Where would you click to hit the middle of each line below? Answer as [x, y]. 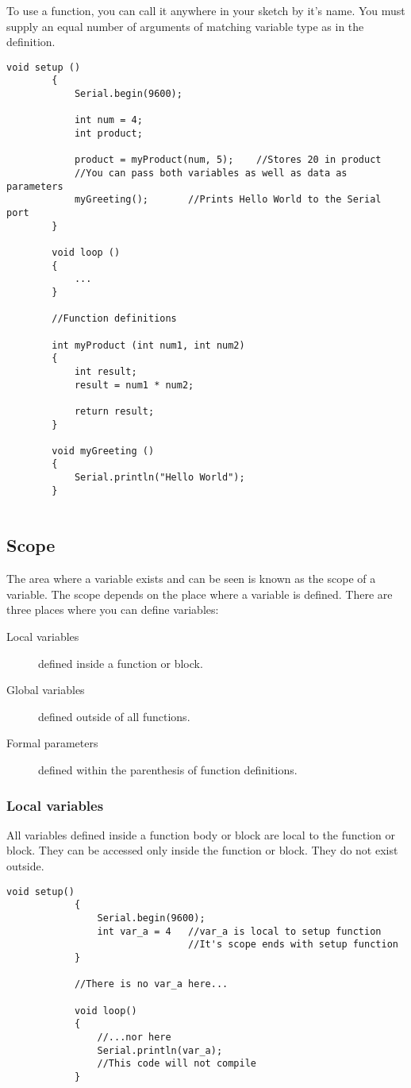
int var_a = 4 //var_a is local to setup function [239, 931]
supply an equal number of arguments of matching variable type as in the [185, 26]
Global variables [46, 690]
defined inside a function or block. [121, 663]
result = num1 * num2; [134, 385]
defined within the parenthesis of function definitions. [168, 770]
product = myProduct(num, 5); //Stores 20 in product [228, 160]
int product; [108, 134]
